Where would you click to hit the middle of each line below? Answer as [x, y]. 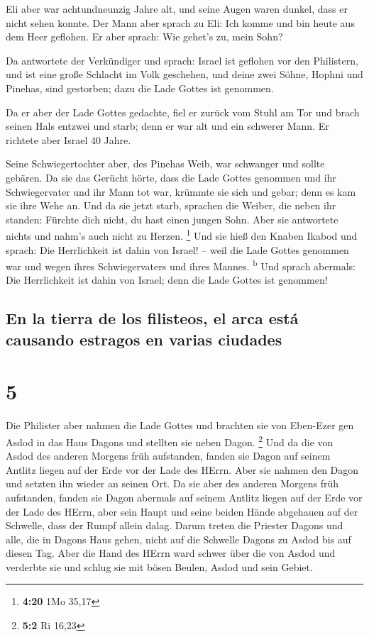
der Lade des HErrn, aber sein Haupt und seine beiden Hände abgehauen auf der [182, 511]
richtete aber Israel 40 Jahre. [68, 139]
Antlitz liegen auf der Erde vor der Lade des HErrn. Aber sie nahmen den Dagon [182, 469]
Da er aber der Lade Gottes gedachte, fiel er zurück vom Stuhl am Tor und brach [183, 112]
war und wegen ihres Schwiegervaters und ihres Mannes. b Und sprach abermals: [181, 265]
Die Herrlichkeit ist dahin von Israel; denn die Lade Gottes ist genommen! [167, 280]
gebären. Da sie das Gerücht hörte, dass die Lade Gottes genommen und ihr [171, 177]
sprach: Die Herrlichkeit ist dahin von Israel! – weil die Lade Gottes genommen [177, 249]
